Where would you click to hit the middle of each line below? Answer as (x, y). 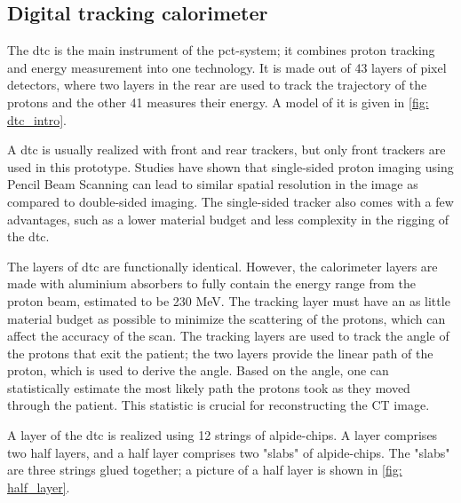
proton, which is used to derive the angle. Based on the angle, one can (198, 370)
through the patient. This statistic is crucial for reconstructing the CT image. (219, 405)
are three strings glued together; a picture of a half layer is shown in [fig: (205, 470)
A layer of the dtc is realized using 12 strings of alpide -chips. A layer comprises (223, 435)
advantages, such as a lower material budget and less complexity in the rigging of (228, 219)
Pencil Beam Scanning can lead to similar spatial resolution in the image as (213, 184)
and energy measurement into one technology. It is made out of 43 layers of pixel (227, 67)
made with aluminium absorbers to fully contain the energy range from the (212, 283)
